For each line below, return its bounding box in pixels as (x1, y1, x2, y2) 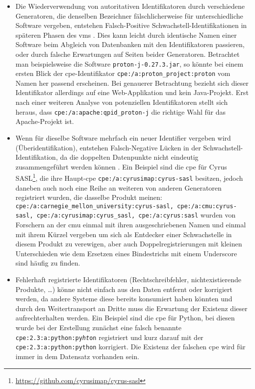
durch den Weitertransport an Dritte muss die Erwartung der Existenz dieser (15, 303, 248, 313)
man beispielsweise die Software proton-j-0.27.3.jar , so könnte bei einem (15, 58, 243, 69)
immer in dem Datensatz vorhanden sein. (15, 351, 139, 361)
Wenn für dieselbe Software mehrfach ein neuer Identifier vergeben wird (15, 132, 231, 143)
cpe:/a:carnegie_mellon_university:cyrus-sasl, (15, 202, 174, 210)
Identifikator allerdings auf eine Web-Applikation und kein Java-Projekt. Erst (15, 87, 249, 97)
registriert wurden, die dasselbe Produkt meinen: (15, 192, 162, 202)
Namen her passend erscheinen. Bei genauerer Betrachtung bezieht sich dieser (15, 77, 249, 88)
